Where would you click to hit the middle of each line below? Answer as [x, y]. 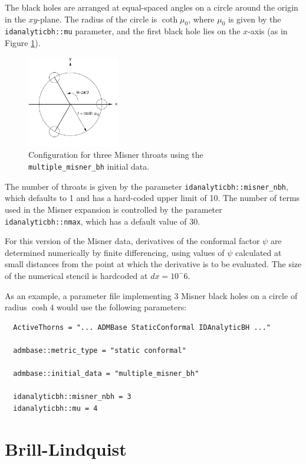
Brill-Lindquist [66, 448]
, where [201, 19]
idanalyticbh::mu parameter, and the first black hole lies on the [123, 31]
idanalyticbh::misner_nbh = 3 [72, 397]
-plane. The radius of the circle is [97, 19]
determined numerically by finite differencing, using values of [115, 252]
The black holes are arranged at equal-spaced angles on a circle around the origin [152, 7]
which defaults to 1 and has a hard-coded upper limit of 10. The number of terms [152, 198]
